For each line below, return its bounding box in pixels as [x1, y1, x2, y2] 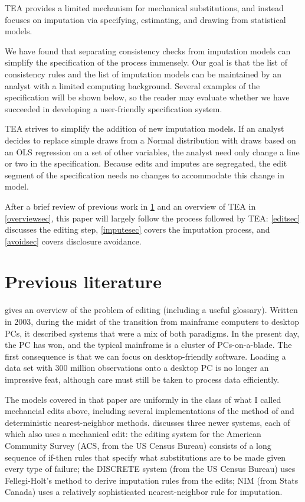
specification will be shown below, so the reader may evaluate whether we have [5, 91, 290, 103]
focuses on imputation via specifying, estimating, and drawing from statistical [5, 13, 286, 25]
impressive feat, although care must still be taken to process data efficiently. [5, 373, 280, 385]
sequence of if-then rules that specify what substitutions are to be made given [5, 451, 286, 463]
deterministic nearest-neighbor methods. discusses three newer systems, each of [5, 416, 290, 428]
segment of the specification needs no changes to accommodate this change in [5, 168, 284, 181]
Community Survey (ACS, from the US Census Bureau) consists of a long [5, 439, 271, 451]
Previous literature [5, 269, 162, 294]
